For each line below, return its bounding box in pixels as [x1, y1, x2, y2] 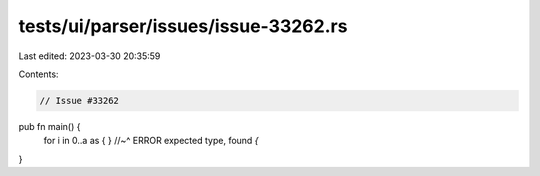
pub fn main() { [18, 120, 81, 132]
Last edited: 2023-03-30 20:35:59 [18, 50, 161, 62]
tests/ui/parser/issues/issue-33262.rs [18, 15, 348, 37]
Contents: [18, 68, 59, 80]
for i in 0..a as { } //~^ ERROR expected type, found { [43, 135, 259, 147]
